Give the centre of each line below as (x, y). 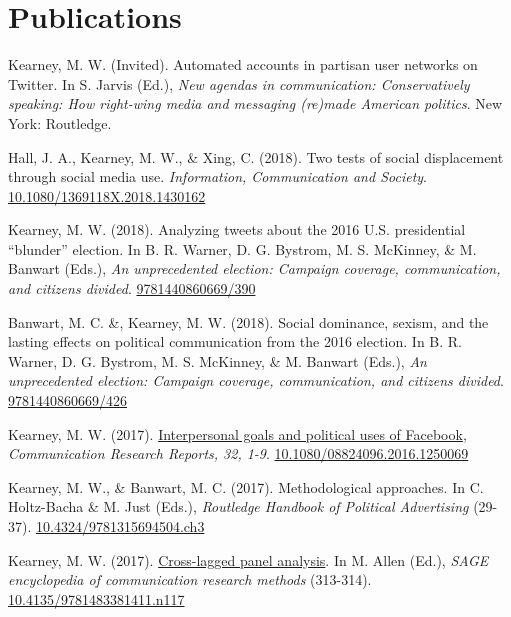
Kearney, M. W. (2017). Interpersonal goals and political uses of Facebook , (237, 433)
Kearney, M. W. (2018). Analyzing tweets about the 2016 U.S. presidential (237, 229)
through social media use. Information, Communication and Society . (217, 176)
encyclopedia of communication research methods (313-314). (190, 579)
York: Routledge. (60, 122)
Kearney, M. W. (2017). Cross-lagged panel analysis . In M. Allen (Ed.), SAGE (248, 559)
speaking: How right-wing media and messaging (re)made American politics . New (255, 103)
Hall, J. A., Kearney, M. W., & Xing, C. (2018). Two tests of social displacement (256, 156)
